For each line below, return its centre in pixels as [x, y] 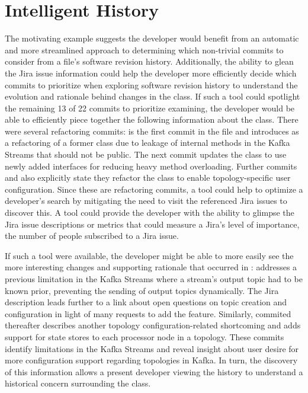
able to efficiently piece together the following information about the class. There [152, 119]
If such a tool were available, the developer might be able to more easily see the [149, 255]
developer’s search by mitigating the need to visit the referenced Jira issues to [146, 201]
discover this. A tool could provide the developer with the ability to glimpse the [150, 213]
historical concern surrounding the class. [78, 383]
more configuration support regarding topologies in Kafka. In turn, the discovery [151, 360]
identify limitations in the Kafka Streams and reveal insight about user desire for [152, 348]
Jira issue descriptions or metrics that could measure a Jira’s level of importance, [152, 224]
